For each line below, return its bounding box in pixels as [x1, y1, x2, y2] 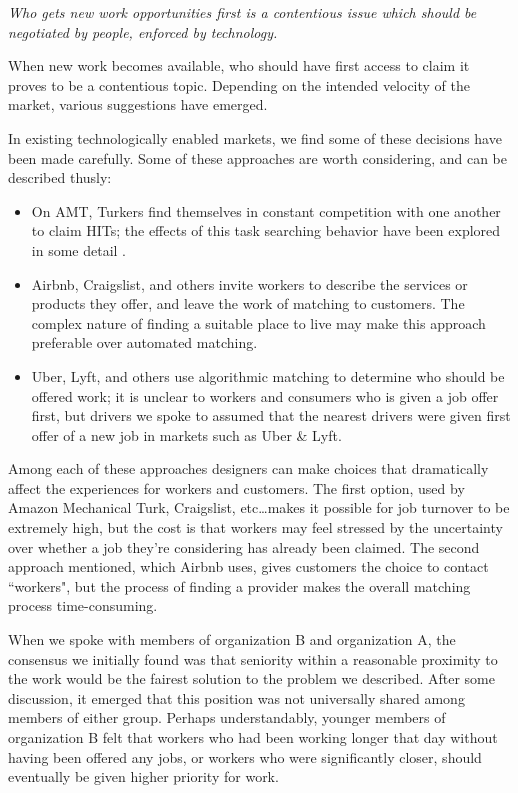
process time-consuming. [8, 595, 158, 616]
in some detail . [31, 239, 126, 260]
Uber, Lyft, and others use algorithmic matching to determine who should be [31, 365, 505, 386]
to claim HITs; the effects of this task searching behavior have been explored [31, 220, 501, 241]
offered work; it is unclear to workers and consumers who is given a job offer [31, 385, 499, 406]
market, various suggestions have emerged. [8, 94, 268, 115]
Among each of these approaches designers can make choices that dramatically [8, 458, 489, 479]
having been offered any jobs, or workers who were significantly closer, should [8, 746, 482, 767]
